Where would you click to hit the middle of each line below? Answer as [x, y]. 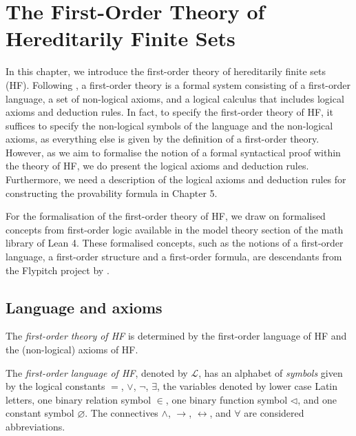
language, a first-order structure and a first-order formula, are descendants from [174, 257]
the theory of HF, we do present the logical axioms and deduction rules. [157, 166]
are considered [274, 413]
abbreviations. [35, 426]
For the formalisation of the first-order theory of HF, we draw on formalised [166, 216]
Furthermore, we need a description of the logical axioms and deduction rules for [176, 179]
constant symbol [40, 413]
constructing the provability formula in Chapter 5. [112, 193]
